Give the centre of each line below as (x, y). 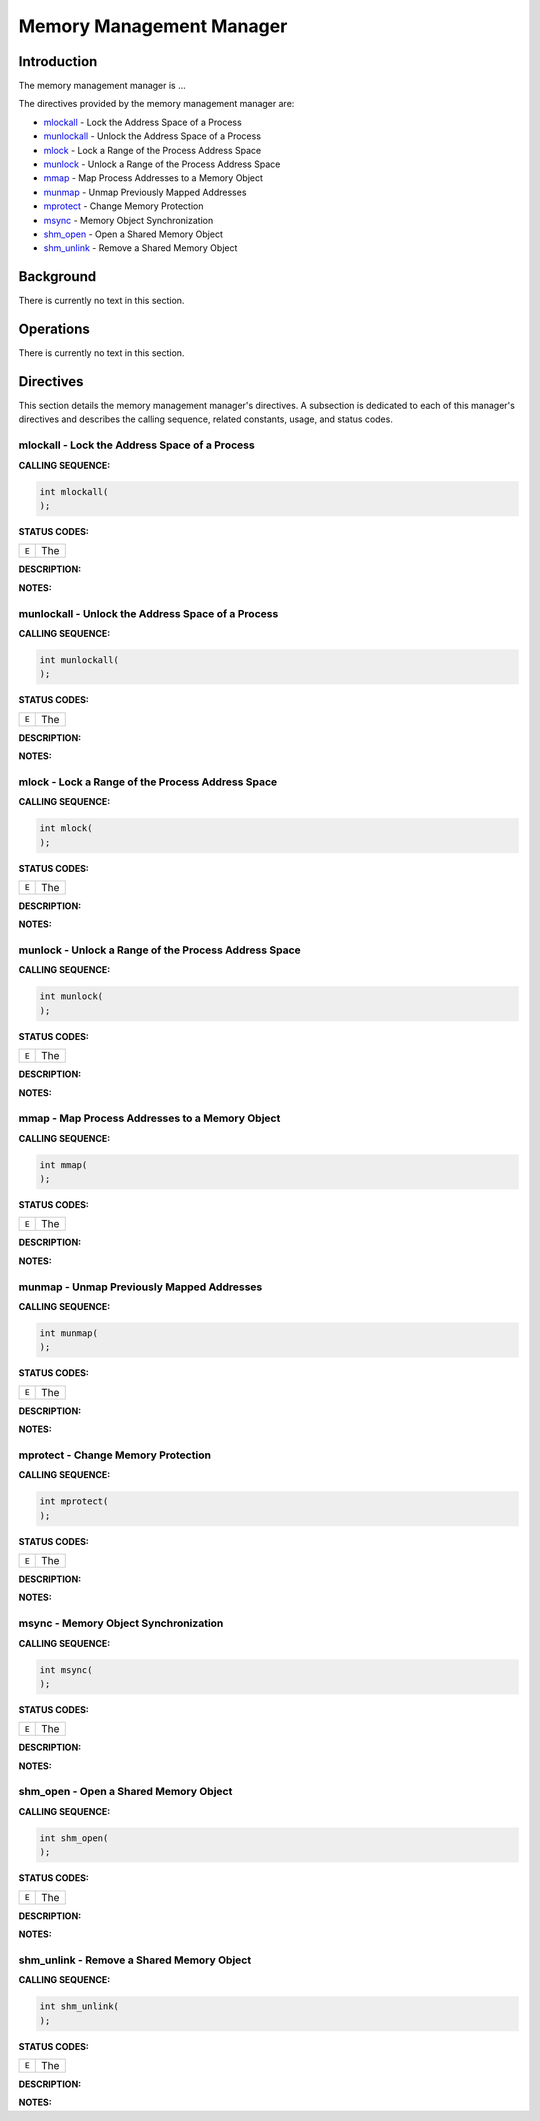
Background (57, 276)
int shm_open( (74, 1838)
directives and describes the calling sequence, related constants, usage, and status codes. (206, 419)
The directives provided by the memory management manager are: (156, 104)
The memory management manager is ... (102, 86)
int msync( (66, 1669)
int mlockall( (74, 491)
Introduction (58, 61)
